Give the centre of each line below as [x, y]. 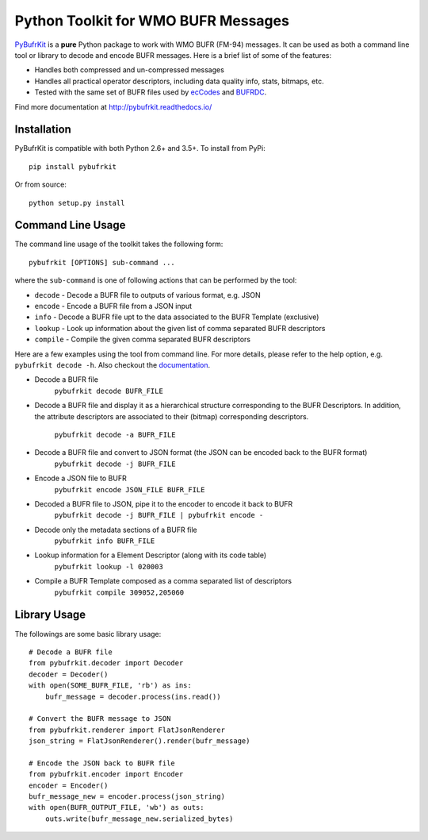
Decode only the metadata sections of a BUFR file [116, 530]
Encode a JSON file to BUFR [80, 478]
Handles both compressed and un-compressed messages [130, 70]
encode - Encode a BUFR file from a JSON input [113, 306]
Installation [43, 130]
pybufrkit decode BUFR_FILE [109, 391]
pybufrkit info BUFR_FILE [105, 541]
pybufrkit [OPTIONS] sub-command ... [102, 262]
